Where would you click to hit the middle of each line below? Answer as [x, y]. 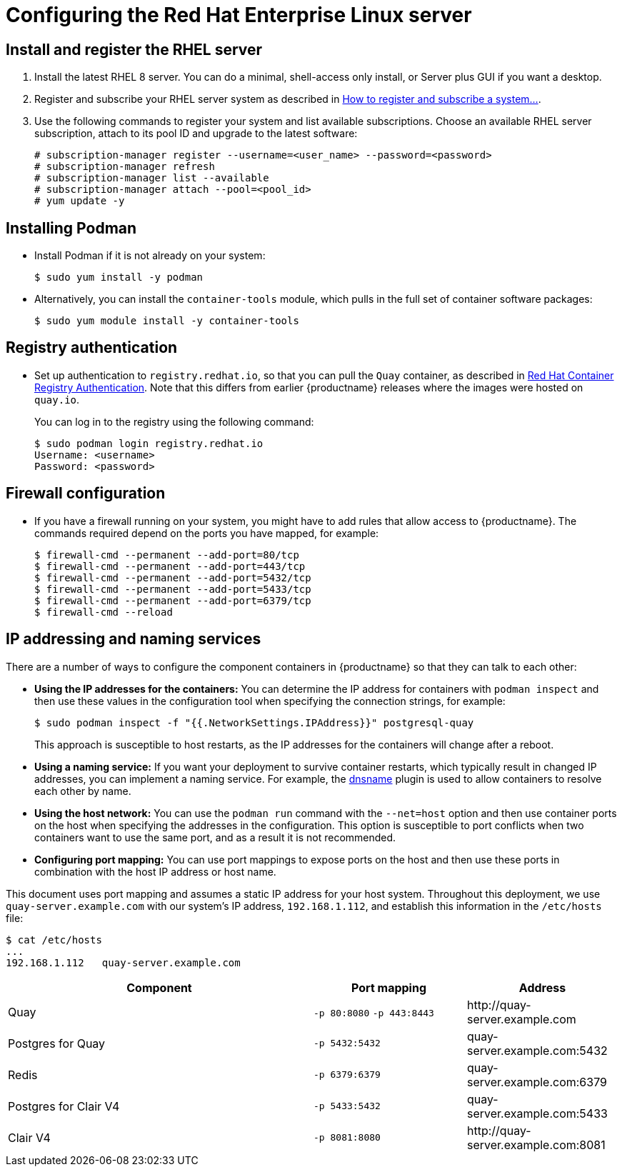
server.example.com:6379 [537, 1082]
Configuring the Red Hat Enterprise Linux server [239, 15]
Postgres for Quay [57, 1043]
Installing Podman [71, 228]
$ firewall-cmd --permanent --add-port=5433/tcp [173, 589]
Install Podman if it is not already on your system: [150, 256]
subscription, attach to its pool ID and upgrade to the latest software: [196, 134]
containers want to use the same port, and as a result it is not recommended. [215, 837]
